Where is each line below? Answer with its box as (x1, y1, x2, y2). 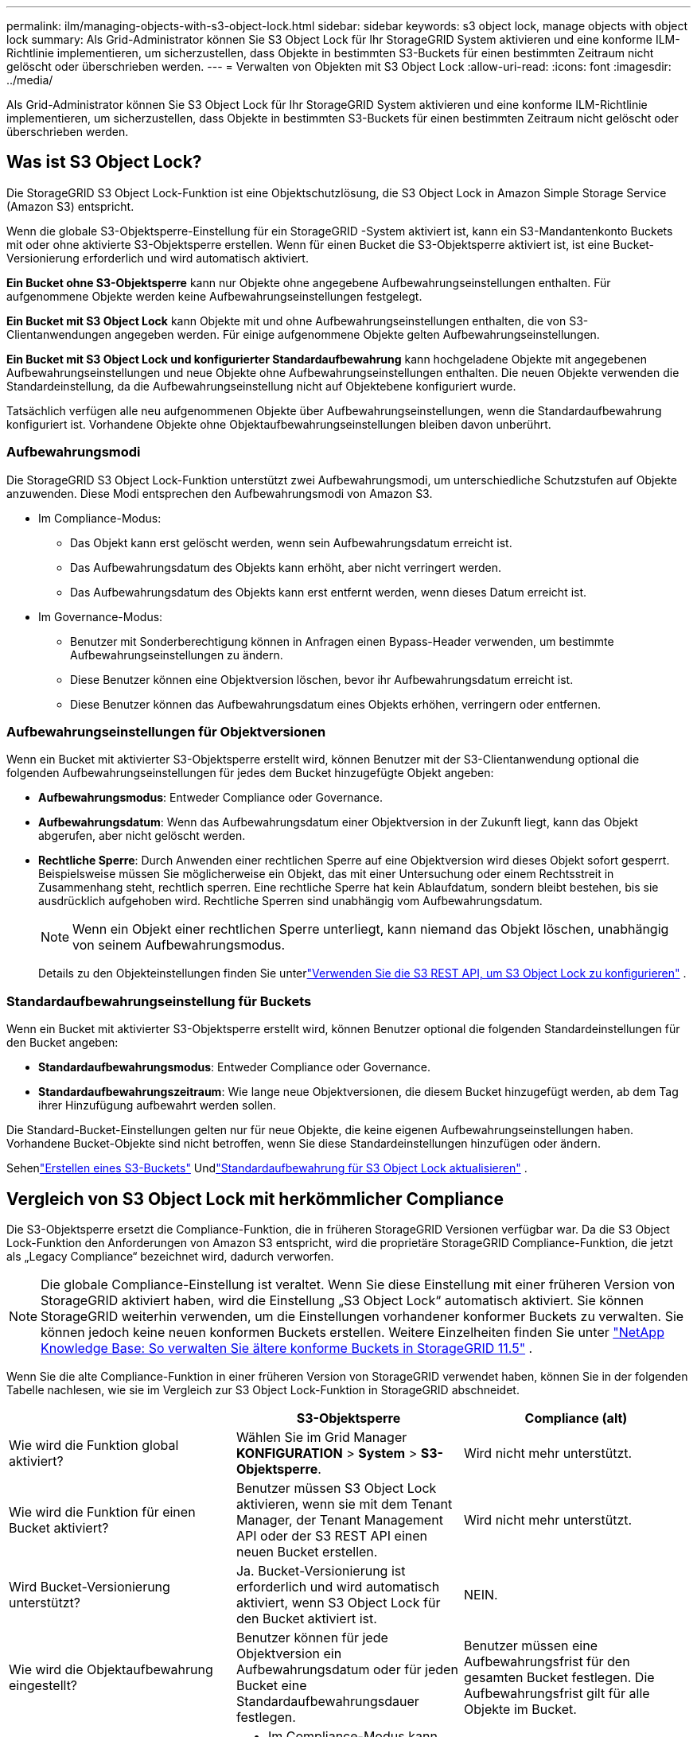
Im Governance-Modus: (38, 609, 163, 624)
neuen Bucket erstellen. (236, 1543, 378, 1560)
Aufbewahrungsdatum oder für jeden (236, 1661, 458, 1677)
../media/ (6, 73, 53, 87)
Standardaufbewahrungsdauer (236, 1692, 419, 1709)
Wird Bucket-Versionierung (9, 1578, 170, 1595)
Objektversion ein (236, 1645, 342, 1661)
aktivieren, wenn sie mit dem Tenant (236, 1495, 453, 1512)
